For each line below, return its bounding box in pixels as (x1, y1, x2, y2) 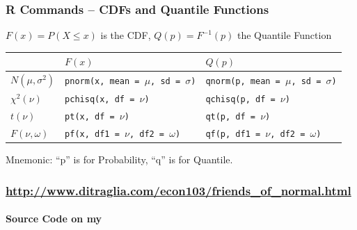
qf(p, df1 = (205, 129, 261, 140)
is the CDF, (100, 28, 151, 42)
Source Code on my (6, 211, 102, 226)
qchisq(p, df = (205, 95, 276, 105)
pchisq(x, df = (65, 95, 135, 105)
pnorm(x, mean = (65, 76, 140, 87)
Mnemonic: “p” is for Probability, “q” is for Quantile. (6, 152, 233, 167)
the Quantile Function (237, 28, 332, 42)
